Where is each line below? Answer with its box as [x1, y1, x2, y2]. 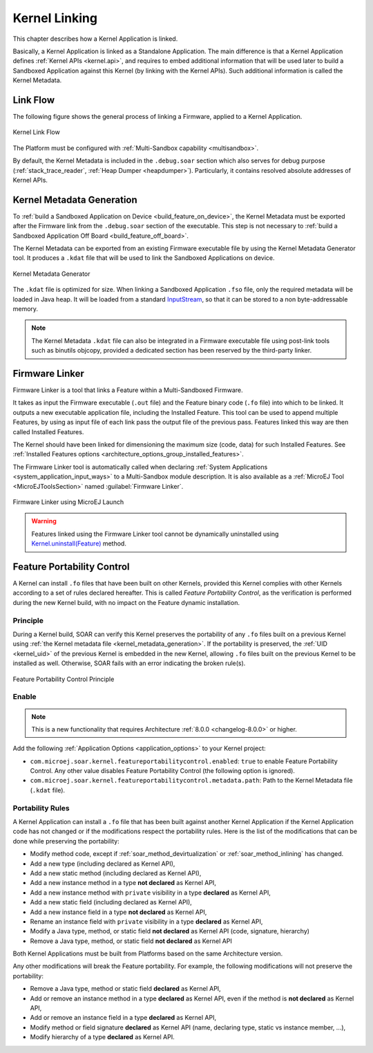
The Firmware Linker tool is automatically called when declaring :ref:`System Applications [12, 463, 268, 471]
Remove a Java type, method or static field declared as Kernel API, [30, 985, 221, 993]
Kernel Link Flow [12, 128, 60, 136]
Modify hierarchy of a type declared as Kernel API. [30, 1033, 175, 1041]
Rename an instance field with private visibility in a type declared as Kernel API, [30, 917, 263, 926]
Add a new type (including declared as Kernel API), [30, 859, 175, 868]
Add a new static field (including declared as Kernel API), [30, 898, 193, 906]
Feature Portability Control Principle [12, 675, 115, 683]
